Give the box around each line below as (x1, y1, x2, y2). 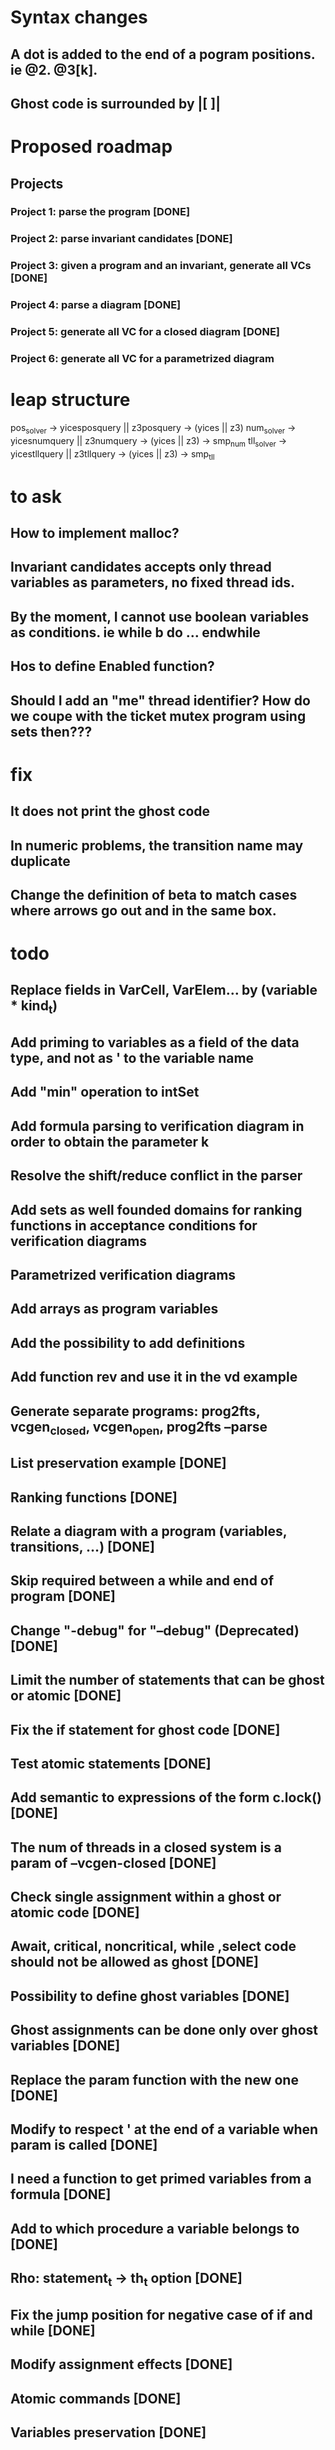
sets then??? (10, 723, 93, 740)
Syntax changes (10, 6, 148, 29)
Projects (10, 175, 64, 192)
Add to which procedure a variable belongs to (10, 2220, 300, 2237)
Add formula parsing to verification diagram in (10, 1117, 305, 1135)
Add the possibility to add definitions (10, 1334, 246, 1351)
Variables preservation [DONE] (10, 2424, 207, 2441)
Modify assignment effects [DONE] (10, 2356, 233, 2373)
